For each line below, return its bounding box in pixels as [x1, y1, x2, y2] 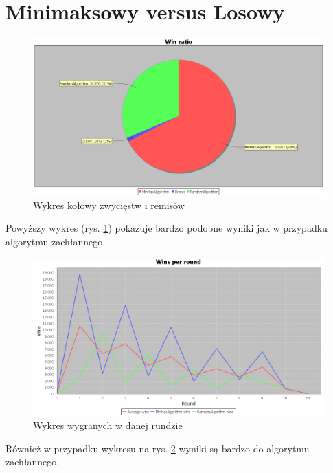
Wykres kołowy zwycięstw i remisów [33, 197, 185, 212]
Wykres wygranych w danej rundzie [33, 418, 183, 432]
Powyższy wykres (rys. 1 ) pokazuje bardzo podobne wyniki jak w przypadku [5, 221, 328, 235]
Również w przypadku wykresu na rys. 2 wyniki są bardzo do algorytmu [5, 441, 310, 455]
